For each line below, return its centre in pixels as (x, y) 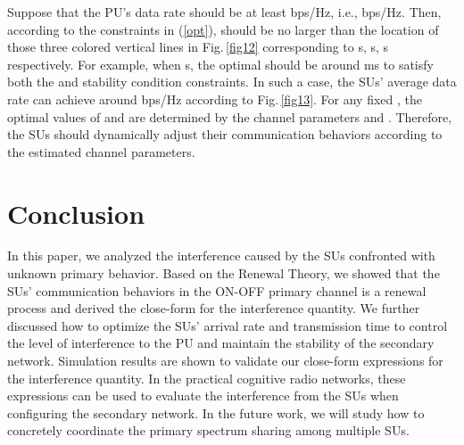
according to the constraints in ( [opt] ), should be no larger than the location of (223, 29)
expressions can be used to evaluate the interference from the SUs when (203, 396)
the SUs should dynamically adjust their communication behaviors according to (225, 134)
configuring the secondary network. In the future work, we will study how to (216, 412)
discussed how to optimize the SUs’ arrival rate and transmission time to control (228, 325)
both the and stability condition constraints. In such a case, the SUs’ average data (232, 82)
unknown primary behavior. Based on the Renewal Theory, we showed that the (224, 273)
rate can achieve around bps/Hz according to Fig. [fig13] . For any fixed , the (215, 99)
